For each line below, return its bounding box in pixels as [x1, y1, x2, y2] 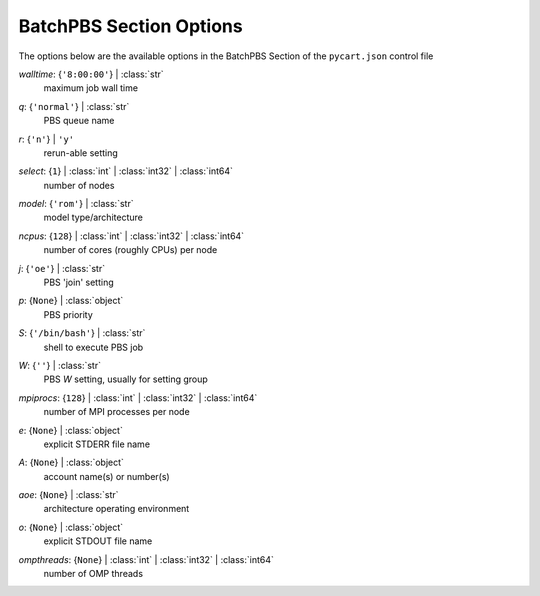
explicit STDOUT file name [43, 535, 153, 547]
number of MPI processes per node [43, 406, 190, 418]
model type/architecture [43, 211, 144, 224]
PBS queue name [43, 115, 115, 127]
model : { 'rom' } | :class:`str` [18, 198, 134, 210]
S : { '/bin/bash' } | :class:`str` [18, 327, 146, 339]
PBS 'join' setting [43, 276, 114, 289]
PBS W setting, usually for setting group [43, 373, 209, 385]
